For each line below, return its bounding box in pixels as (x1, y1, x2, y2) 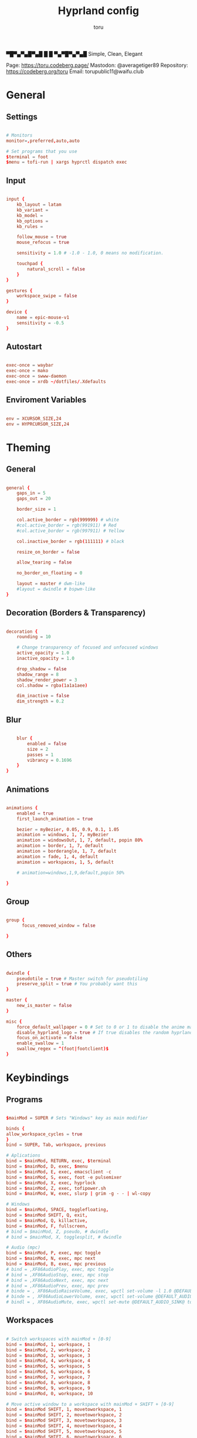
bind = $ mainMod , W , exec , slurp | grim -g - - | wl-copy (6, 1191, 151, 1197)
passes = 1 (27, 752, 54, 758)
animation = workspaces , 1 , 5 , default (16, 859, 114, 865)
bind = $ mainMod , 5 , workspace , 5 (6, 1364, 91, 1369)
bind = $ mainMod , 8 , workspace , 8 (6, 1379, 91, 1385)
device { (6, 309, 28, 315)
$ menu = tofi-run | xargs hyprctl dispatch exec (6, 160, 127, 165)
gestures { (6, 287, 33, 294)
